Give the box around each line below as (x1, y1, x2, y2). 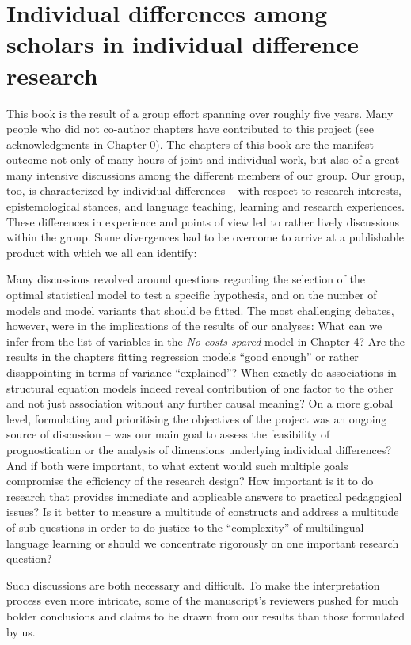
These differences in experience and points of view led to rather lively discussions (6, 213, 400, 230)
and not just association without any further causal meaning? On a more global (6, 395, 394, 412)
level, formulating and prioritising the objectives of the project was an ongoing (6, 410, 387, 427)
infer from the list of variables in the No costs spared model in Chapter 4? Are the (6, 332, 405, 349)
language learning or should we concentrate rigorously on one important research (6, 534, 399, 551)
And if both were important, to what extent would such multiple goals (6, 457, 348, 473)
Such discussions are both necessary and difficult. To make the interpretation (6, 576, 380, 593)
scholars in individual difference (6, 28, 359, 60)
